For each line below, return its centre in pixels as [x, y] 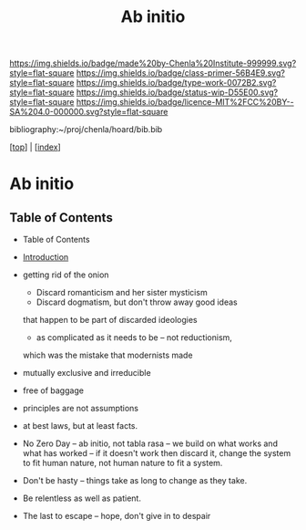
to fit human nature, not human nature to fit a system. [122, 463]
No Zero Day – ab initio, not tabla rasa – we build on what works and [150, 443]
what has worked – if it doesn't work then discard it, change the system [157, 453]
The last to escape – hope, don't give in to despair [117, 516]
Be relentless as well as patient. [82, 498]
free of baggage [53, 390]
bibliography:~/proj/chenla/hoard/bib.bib [86, 130]
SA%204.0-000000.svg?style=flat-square [89, 112]
